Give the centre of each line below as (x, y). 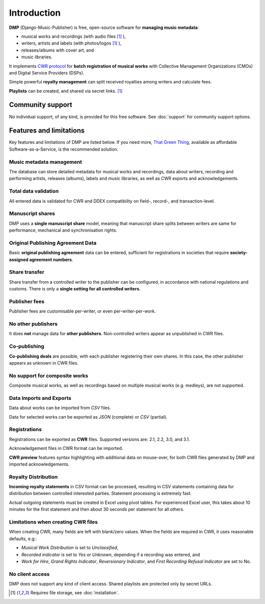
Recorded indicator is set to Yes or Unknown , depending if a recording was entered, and (111, 554)
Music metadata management (46, 162)
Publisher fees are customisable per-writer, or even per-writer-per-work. (82, 311)
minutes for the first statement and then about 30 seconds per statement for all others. (97, 509)
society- (239, 253)
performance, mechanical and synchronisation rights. (63, 230)
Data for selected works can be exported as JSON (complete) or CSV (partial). (88, 417)
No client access (29, 574)
